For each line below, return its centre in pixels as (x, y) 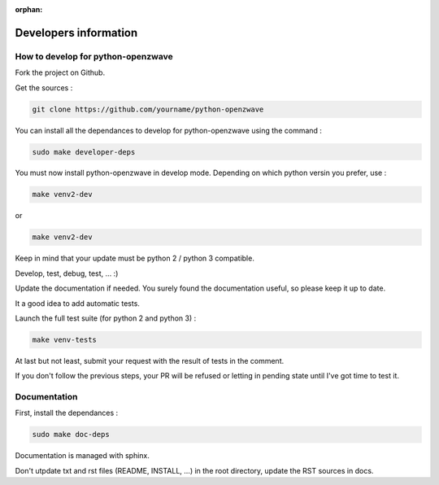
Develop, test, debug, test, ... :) (67, 273)
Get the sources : (44, 87)
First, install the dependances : (67, 413)
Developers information (76, 33)
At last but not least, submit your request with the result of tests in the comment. (150, 360)
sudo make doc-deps (71, 435)
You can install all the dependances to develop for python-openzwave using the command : (169, 130)
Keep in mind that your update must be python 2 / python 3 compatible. (135, 258)
